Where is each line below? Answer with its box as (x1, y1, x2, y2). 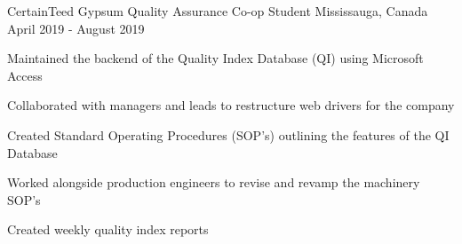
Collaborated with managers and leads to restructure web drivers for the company (7, 96, 455, 114)
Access (7, 66, 43, 84)
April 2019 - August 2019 (7, 19, 145, 37)
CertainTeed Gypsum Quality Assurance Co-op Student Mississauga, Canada (7, 2, 428, 20)
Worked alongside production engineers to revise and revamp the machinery (7, 173, 420, 192)
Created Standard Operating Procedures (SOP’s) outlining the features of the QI (7, 125, 450, 144)
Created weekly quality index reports (7, 220, 209, 239)
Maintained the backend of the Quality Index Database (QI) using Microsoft (7, 49, 424, 67)
